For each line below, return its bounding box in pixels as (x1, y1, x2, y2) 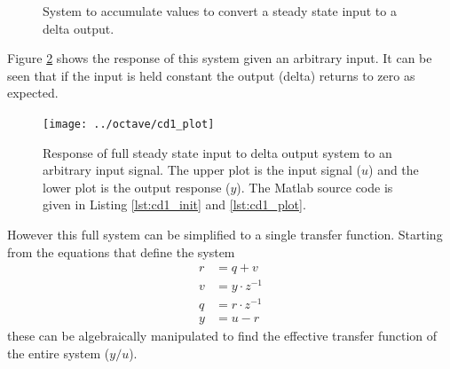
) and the (368, 161, 419, 179)
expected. (7, 83, 59, 102)
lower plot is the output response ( (43, 177, 231, 196)
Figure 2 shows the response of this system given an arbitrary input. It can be (7, 49, 432, 67)
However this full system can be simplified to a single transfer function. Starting (7, 225, 443, 243)
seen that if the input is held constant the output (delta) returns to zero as (7, 66, 415, 84)
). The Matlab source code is (236, 177, 393, 196)
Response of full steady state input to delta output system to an (43, 143, 392, 161)
